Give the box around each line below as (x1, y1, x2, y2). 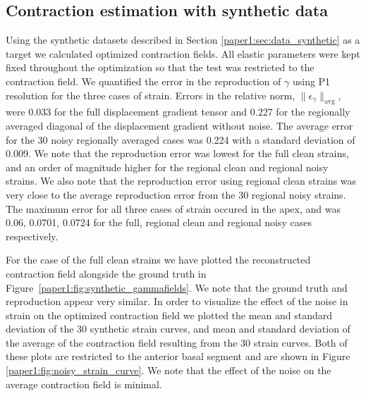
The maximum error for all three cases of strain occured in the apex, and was (6, 201, 341, 216)
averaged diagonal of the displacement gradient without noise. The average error (6, 118, 353, 132)
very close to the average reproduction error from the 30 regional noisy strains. (6, 187, 346, 202)
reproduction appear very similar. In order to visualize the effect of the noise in (6, 294, 348, 309)
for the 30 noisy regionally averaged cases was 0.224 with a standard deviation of (6, 132, 355, 147)
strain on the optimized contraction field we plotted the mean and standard (6, 307, 333, 322)
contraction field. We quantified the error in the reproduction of (6, 73, 281, 88)
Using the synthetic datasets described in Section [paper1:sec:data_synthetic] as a (6, 32, 360, 47)
